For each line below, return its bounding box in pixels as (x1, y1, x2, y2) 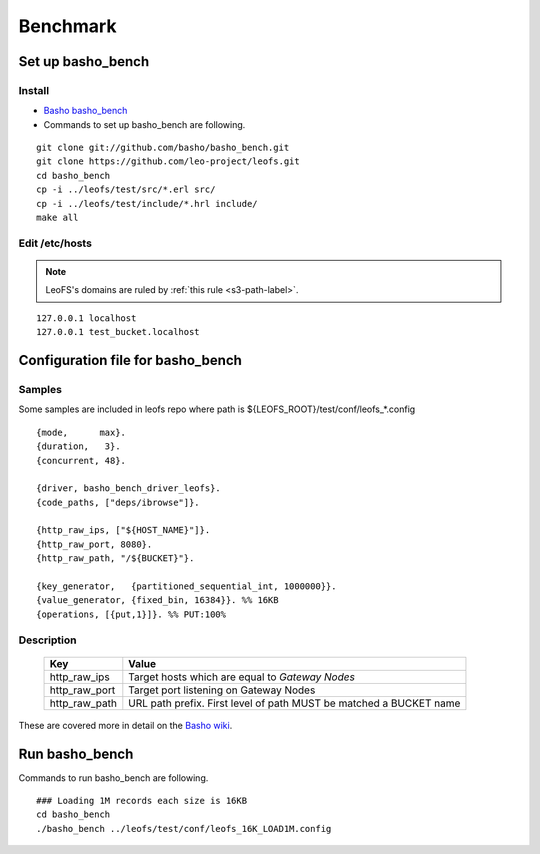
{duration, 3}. (36, 441, 121, 452)
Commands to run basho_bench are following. (18, 771, 209, 784)
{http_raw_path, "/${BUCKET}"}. (36, 553, 195, 564)
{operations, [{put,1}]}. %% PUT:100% (36, 608, 227, 620)
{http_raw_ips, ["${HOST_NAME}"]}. (36, 525, 211, 536)
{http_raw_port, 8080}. (36, 538, 153, 550)
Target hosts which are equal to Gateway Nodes (128, 670, 355, 684)
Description (18, 633, 77, 647)
